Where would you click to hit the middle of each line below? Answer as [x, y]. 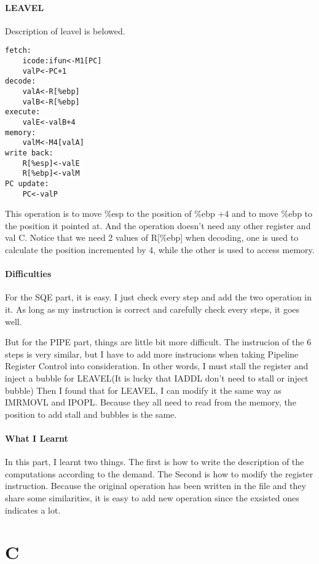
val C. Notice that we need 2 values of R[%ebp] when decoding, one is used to [152, 237]
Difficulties [28, 274]
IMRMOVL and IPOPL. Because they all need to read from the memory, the [151, 402]
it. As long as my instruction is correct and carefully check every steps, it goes [152, 309]
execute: [23, 112]
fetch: [18, 51]
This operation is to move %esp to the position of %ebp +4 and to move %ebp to [159, 213]
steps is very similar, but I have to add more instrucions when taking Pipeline [152, 354]
